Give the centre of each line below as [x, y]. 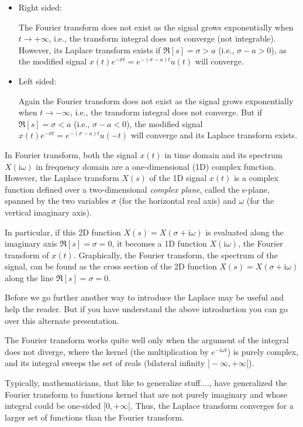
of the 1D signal [178, 178]
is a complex [256, 178]
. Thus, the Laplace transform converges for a [212, 406]
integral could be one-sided [53, 406]
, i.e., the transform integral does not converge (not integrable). [162, 38]
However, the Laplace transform [62, 178]
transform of [27, 255]
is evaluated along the [245, 232]
